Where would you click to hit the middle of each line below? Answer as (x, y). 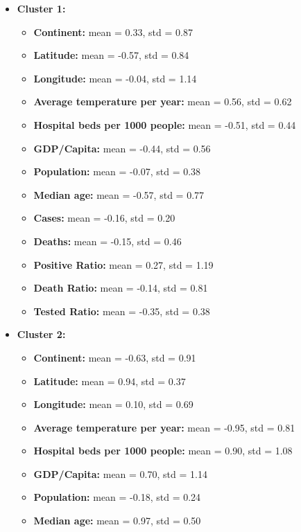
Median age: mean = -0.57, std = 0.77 (119, 194)
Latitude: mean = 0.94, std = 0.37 (110, 381)
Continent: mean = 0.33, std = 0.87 (113, 32)
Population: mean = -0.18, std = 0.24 (117, 497)
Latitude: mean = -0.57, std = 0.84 (111, 55)
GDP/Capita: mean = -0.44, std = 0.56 (122, 148)
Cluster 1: (41, 8)
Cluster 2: (41, 334)
